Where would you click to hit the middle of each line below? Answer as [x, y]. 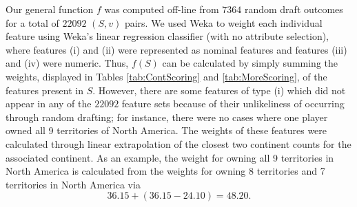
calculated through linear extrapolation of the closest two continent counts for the [178, 143]
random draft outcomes [294, 9]
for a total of [32, 22]
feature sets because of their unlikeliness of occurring [233, 103]
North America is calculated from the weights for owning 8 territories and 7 [165, 171]
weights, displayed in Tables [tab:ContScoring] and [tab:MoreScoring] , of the [166, 76]
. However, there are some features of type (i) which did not [219, 90]
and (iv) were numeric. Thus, [67, 63]
